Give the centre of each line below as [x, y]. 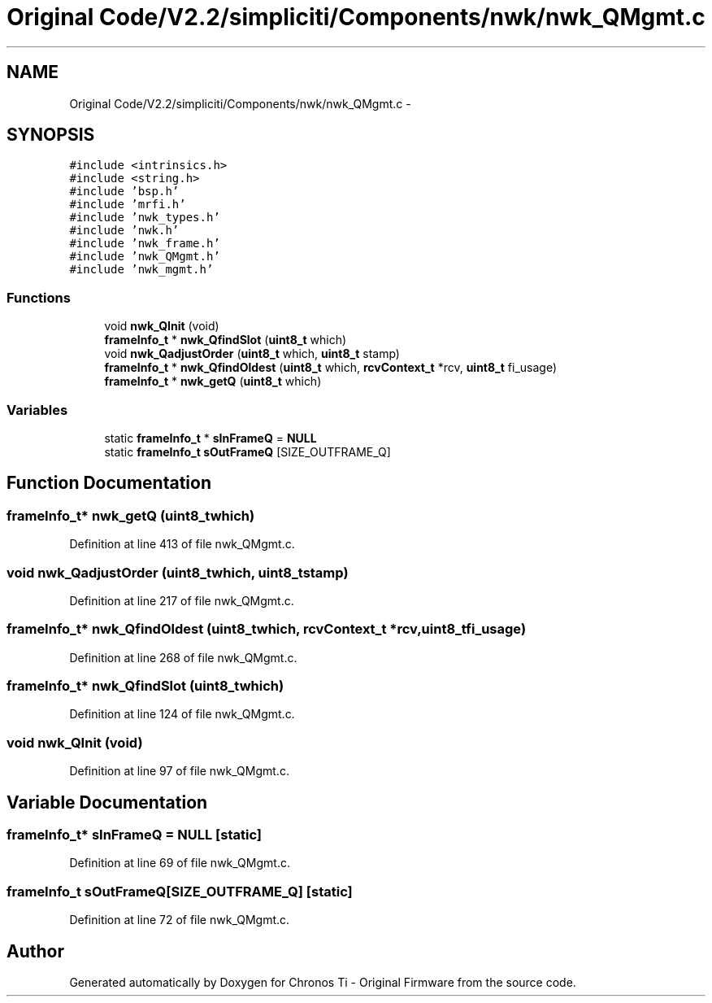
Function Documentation [109, 483]
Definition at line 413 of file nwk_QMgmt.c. [182, 544]
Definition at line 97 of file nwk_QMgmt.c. [179, 771]
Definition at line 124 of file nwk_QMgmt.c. [182, 714]
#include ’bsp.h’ [124, 192]
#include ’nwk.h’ [124, 231]
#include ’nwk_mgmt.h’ [141, 270]
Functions [39, 297]
